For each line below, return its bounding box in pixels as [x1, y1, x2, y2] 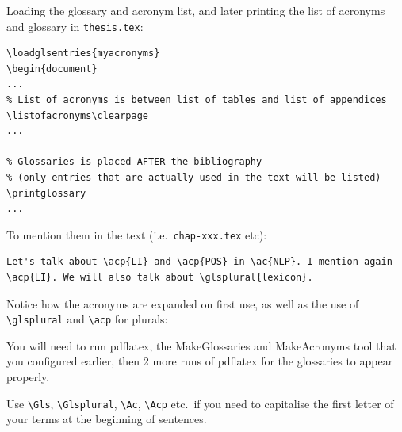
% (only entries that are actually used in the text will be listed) [6, 172, 381, 183]
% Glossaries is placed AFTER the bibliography [6, 156, 262, 168]
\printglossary [6, 187, 86, 199]
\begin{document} [6, 63, 98, 75]
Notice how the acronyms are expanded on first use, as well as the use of [6, 295, 359, 312]
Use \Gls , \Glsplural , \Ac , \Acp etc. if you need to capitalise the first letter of [6, 395, 394, 411]
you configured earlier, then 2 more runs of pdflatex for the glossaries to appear [6, 353, 393, 369]
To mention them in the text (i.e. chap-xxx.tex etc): [6, 226, 267, 243]
